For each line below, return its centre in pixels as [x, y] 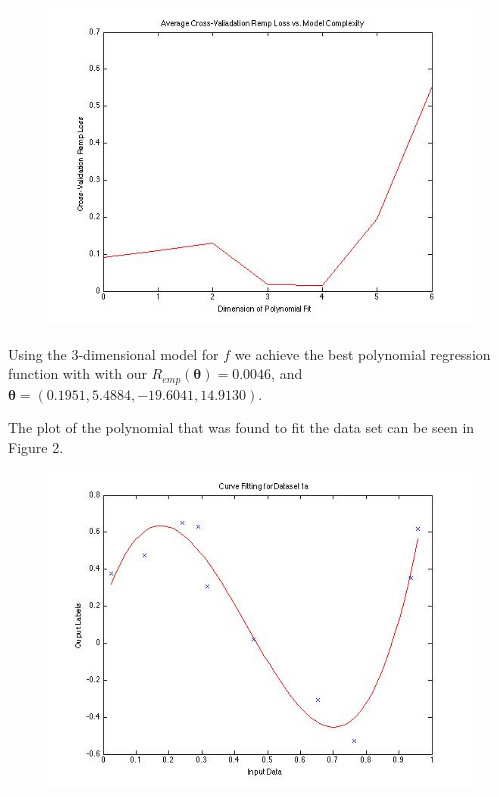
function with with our [77, 373]
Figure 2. [36, 446]
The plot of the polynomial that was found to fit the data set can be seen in [241, 427]
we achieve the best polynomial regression [362, 353]
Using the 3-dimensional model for [113, 353]
